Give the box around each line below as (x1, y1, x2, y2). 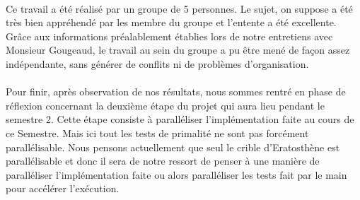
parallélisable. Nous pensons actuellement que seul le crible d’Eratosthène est (6, 139, 340, 154)
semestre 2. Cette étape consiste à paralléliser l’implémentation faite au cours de (6, 112, 354, 127)
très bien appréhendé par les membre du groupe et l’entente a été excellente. (6, 15, 337, 30)
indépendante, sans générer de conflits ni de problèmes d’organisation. (6, 56, 309, 71)
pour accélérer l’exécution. (6, 181, 120, 196)
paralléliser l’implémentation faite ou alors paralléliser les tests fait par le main (6, 167, 347, 182)
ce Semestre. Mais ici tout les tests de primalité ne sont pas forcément (6, 125, 309, 140)
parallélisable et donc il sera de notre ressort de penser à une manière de (6, 153, 320, 168)
